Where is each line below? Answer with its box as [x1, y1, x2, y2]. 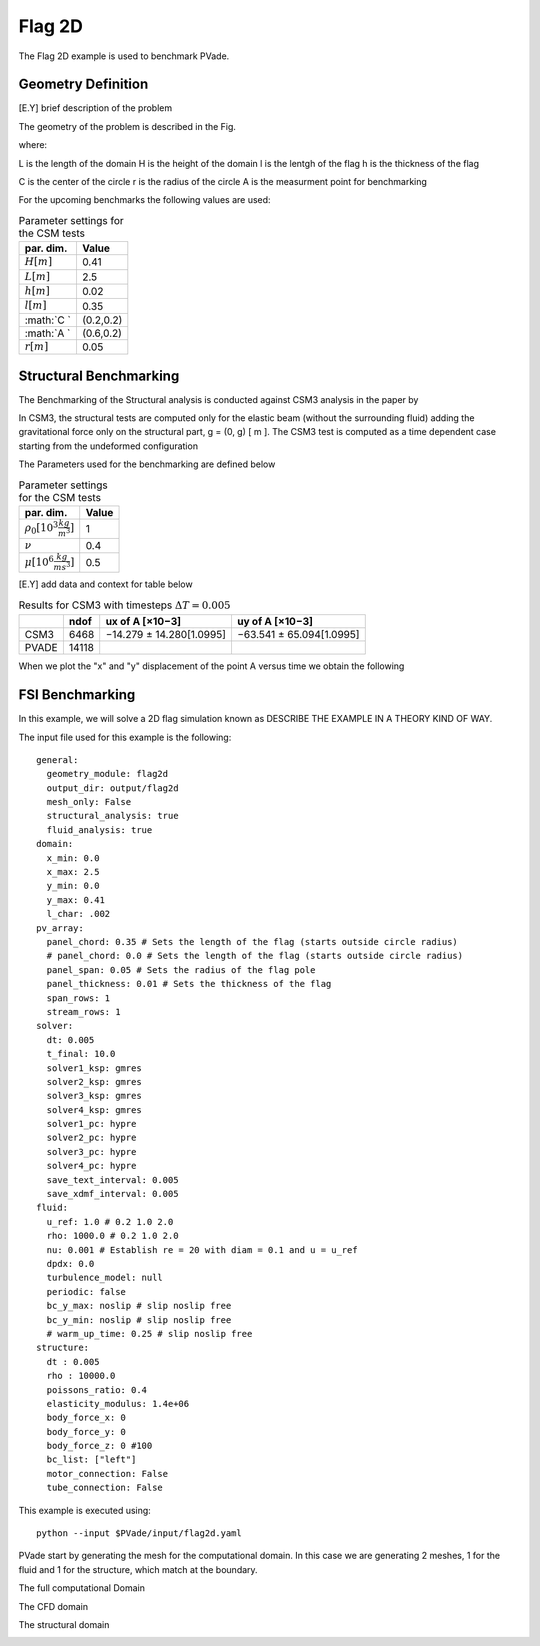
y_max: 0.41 [46, 894, 105, 905]
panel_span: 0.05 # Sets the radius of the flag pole [46, 964, 316, 975]
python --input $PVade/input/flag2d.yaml [36, 1528, 242, 1539]
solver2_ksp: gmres [46, 1076, 142, 1087]
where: [18, 139, 48, 151]
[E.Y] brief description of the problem [18, 102, 173, 114]
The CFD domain [18, 1600, 89, 1612]
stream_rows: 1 [46, 1006, 121, 1017]
